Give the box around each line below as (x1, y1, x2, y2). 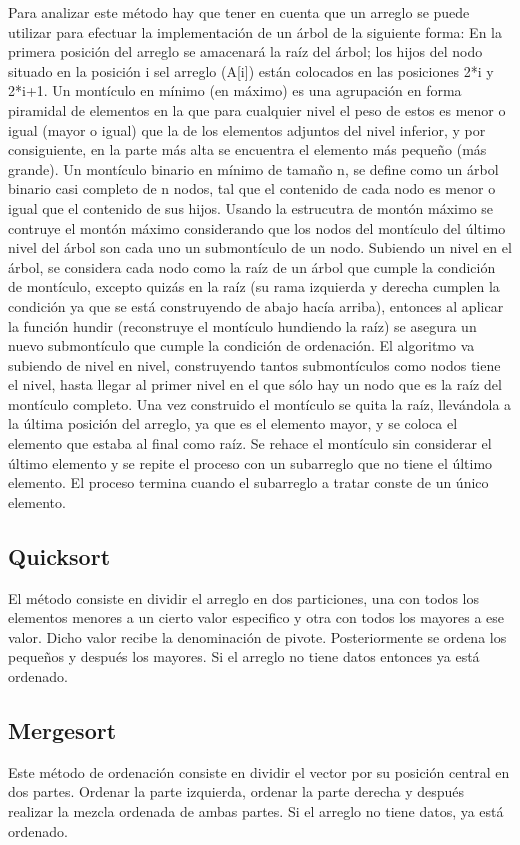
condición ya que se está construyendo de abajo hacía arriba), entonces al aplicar (8, 295, 504, 316)
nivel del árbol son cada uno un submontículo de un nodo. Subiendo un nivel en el (8, 237, 512, 258)
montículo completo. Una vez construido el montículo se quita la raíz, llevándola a (8, 393, 512, 414)
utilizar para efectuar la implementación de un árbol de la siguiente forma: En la (8, 21, 502, 42)
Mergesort (8, 715, 117, 745)
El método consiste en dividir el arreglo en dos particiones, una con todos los (8, 587, 479, 608)
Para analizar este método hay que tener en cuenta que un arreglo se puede (8, 2, 470, 22)
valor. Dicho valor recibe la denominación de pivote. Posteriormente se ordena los (8, 626, 507, 647)
